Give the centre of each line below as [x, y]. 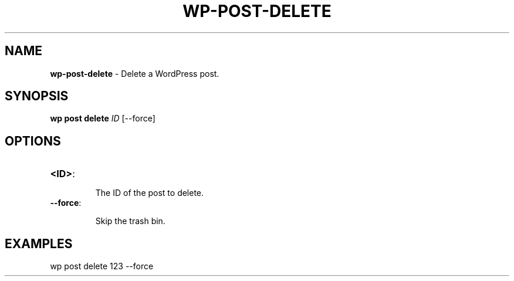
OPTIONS [33, 141]
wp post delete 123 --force [102, 266]
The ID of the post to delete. [150, 193]
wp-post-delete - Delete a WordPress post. [135, 73]
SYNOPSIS [37, 96]
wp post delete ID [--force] [103, 119]
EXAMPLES [39, 243]
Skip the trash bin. [130, 221]
